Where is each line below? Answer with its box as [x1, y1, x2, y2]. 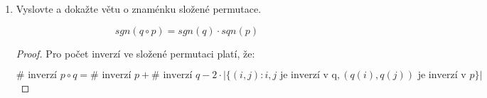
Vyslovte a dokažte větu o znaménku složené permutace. [16, 1, 262, 16]
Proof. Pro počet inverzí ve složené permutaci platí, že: [16, 45, 255, 60]
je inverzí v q [279, 70, 337, 81]
